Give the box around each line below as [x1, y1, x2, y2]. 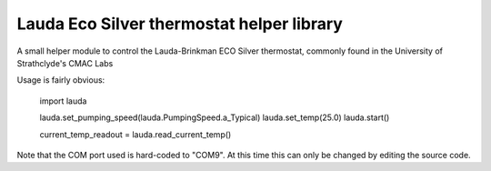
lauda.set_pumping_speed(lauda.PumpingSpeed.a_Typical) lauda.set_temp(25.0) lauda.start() [39, 112, 390, 123]
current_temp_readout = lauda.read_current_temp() [39, 128, 232, 140]
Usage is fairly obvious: [16, 75, 105, 85]
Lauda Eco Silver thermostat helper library [16, 14, 343, 34]
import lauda [39, 96, 87, 106]
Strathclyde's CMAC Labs [16, 57, 114, 68]
